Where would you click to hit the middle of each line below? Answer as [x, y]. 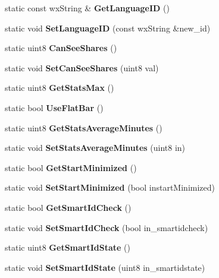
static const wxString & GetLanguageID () [87, 8]
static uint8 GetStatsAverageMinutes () [84, 127]
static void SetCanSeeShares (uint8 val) [82, 67]
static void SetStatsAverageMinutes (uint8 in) [95, 148]
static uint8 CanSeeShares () [61, 48]
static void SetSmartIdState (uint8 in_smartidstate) [105, 267]
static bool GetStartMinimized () [71, 167]
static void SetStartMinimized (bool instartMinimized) [110, 187]
